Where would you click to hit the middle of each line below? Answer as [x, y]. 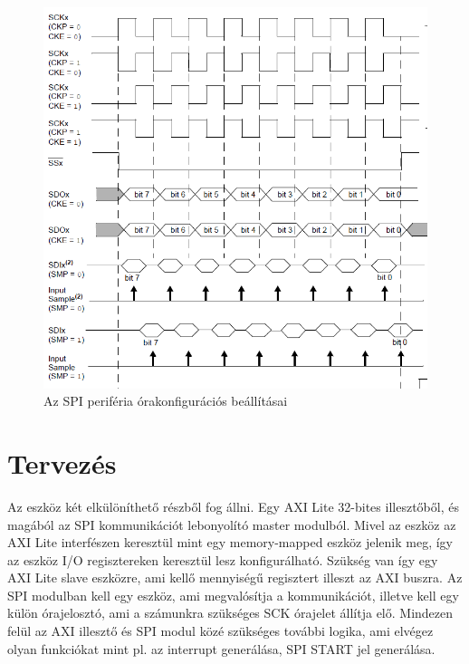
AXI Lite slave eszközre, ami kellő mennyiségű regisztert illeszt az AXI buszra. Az [235, 577]
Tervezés [62, 462]
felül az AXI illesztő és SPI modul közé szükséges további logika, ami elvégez [220, 631]
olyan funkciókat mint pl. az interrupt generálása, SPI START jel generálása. [221, 648]
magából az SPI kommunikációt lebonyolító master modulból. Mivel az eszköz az [232, 524]
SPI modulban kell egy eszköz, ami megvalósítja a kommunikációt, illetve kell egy [233, 595]
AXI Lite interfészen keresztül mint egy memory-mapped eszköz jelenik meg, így [230, 542]
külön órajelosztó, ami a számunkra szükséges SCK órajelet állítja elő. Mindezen [230, 613]
